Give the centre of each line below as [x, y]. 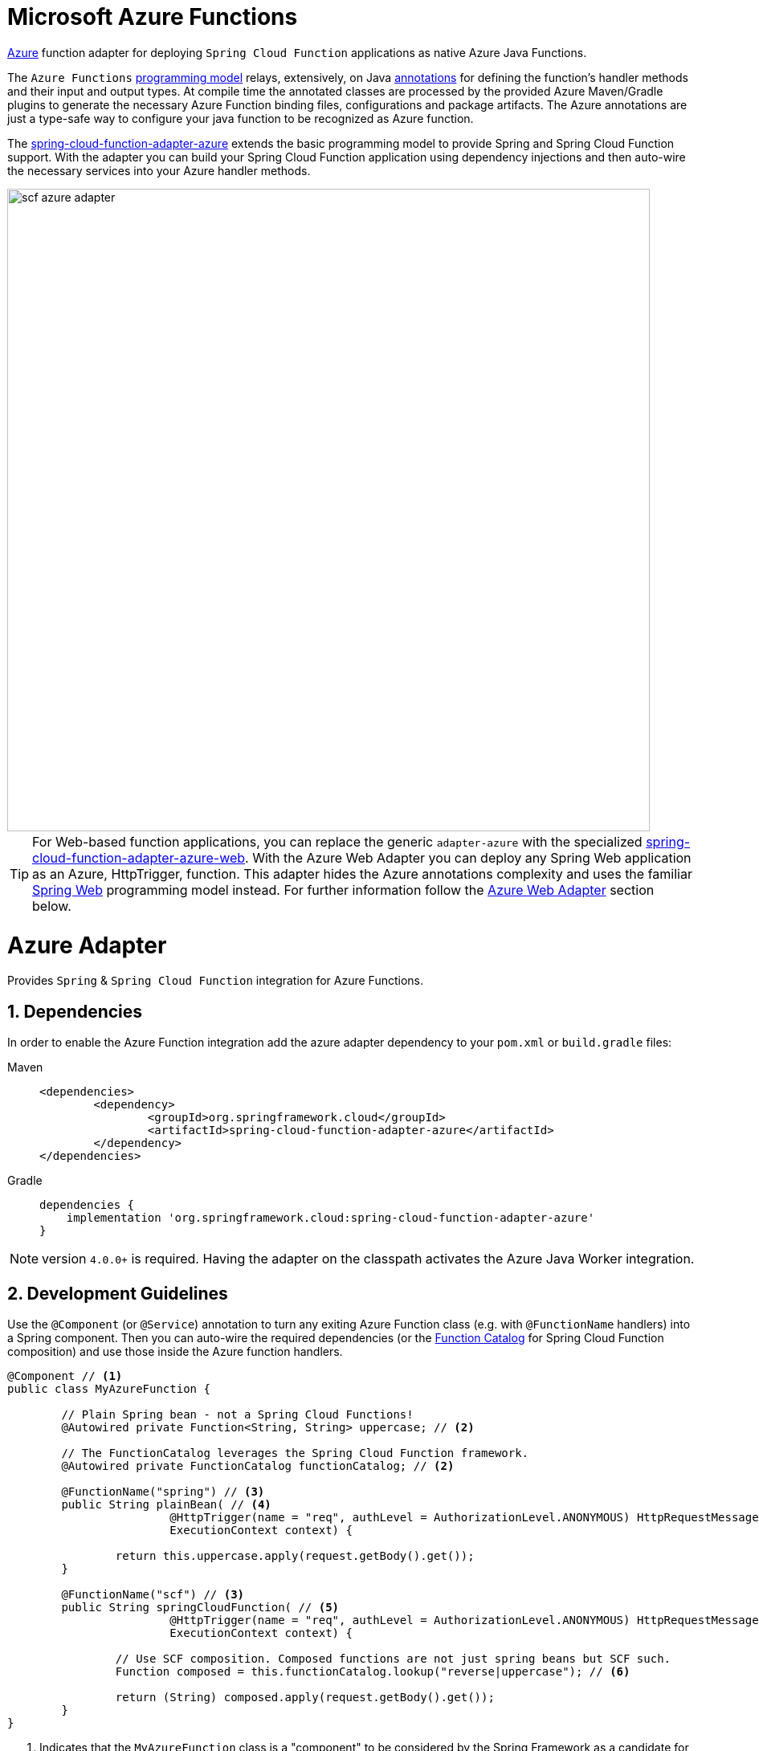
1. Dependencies [75, 1011]
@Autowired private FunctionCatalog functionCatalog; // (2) [258, 1465]
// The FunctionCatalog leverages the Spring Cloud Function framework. [295, 1453]
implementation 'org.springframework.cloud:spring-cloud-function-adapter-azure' [331, 1218]
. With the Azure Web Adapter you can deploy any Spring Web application [468, 857]
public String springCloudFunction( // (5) [200, 1607]
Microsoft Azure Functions [153, 17]
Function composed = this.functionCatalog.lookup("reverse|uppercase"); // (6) [373, 1671]
